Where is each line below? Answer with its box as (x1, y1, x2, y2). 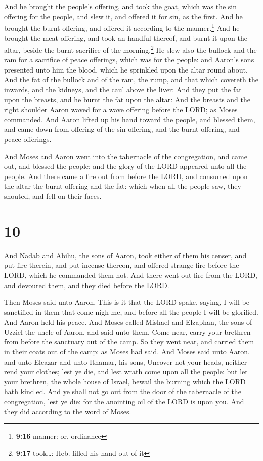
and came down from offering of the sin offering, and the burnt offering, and (4, 124, 240, 134)
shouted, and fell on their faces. (4, 191, 102, 201)
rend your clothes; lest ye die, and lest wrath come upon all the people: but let (4, 366, 248, 377)
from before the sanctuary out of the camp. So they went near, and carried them (4, 336, 254, 347)
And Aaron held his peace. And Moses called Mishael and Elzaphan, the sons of (4, 316, 252, 327)
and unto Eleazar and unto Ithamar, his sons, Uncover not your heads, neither (4, 356, 247, 367)
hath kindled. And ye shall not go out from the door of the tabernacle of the (4, 386, 241, 397)
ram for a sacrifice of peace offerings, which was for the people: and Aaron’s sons (4, 54, 254, 65)
